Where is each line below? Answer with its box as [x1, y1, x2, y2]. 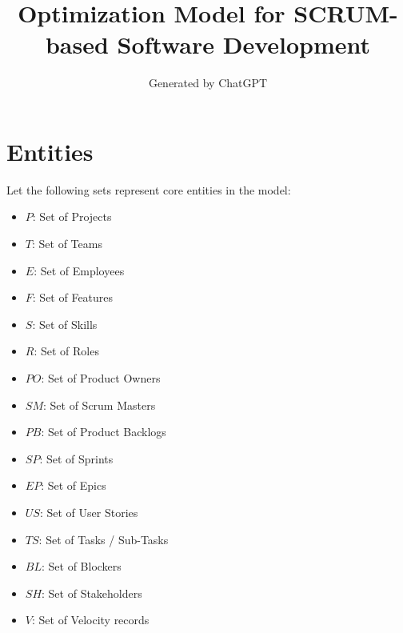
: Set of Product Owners [41, 370, 161, 386]
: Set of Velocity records [31, 611, 150, 628]
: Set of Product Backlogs [41, 423, 166, 440]
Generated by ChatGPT [148, 74, 268, 91]
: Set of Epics [41, 477, 106, 494]
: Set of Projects [32, 208, 112, 225]
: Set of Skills [32, 315, 98, 332]
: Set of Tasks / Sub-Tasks [38, 531, 169, 547]
